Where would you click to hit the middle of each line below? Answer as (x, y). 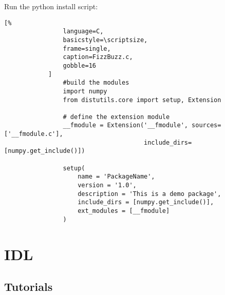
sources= (207, 125)
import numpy (85, 91)
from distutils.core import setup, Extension (142, 100)
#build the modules (96, 83)
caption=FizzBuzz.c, (98, 57)
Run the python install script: (51, 6)
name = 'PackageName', (116, 177)
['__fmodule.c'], (34, 134)
